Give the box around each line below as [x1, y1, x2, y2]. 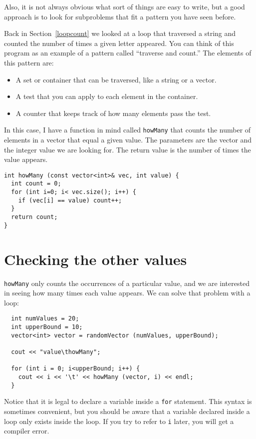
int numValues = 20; [11, 315, 79, 322]
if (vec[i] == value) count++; [18, 196, 122, 204]
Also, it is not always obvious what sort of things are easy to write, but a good [4, 1, 245, 11]
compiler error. [4, 425, 49, 436]
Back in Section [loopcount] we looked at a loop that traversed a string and [4, 28, 236, 38]
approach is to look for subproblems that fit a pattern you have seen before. [4, 11, 236, 21]
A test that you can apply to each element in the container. [15, 91, 198, 101]
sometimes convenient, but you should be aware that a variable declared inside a [4, 405, 250, 416]
